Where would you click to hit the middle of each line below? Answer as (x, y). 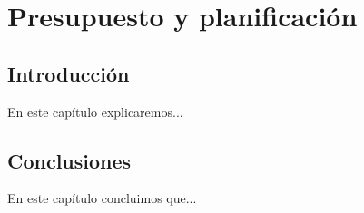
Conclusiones (69, 160)
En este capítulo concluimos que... (102, 198)
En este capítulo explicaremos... (95, 111)
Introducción (69, 73)
